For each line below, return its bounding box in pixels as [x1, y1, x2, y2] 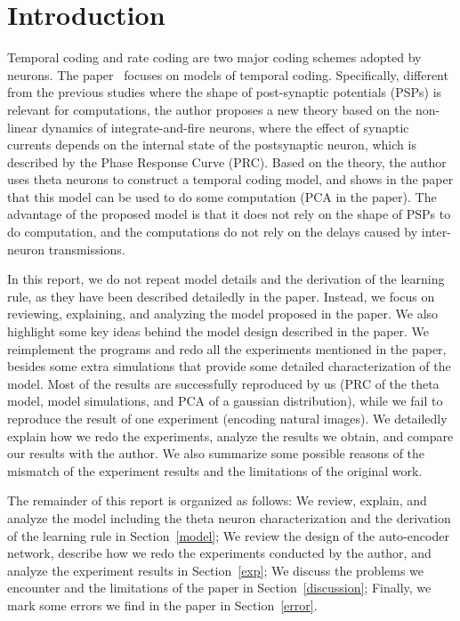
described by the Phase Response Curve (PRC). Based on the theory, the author [7, 152, 447, 171]
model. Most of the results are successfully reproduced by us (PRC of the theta [7, 374, 440, 392]
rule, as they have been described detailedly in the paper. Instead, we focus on [7, 286, 435, 305]
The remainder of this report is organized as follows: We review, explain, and [7, 491, 427, 510]
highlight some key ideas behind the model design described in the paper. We [7, 322, 430, 341]
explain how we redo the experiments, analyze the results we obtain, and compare [7, 426, 454, 445]
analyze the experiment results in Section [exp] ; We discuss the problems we [7, 561, 424, 579]
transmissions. [48, 239, 125, 258]
